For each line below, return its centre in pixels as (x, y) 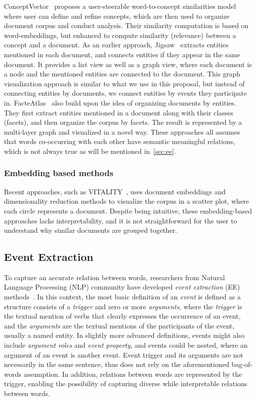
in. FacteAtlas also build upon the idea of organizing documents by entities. (120, 102)
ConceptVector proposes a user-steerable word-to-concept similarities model (120, 6)
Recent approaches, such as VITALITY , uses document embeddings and (115, 191)
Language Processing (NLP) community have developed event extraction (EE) (122, 287)
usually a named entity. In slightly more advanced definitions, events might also (124, 335)
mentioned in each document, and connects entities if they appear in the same (122, 54)
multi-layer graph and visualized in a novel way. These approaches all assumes (122, 131)
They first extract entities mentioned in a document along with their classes (119, 112)
